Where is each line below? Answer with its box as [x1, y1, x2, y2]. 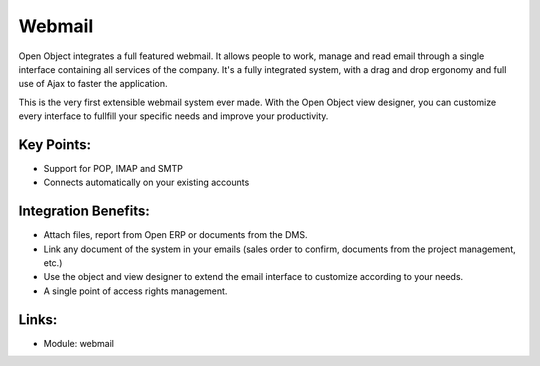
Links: [18, 311, 58, 328]
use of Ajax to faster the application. [18, 78, 168, 90]
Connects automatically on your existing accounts [43, 176, 250, 189]
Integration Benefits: [18, 203, 150, 220]
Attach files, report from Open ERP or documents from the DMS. [43, 229, 308, 241]
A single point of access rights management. [43, 285, 228, 297]
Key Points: [18, 136, 92, 153]
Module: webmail [43, 337, 115, 349]
